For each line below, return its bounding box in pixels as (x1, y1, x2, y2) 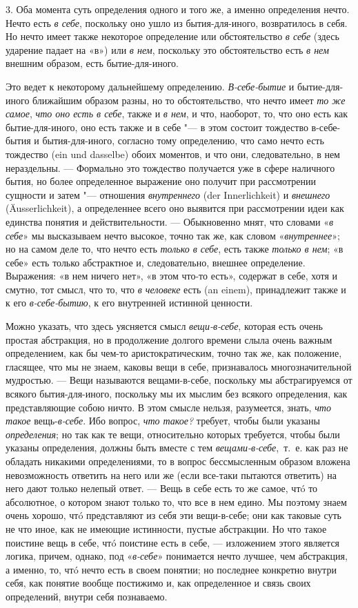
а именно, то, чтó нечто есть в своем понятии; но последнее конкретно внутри (6, 562, 337, 576)
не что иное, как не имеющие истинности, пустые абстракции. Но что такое (6, 521, 327, 536)
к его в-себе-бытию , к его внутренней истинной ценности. (6, 295, 253, 310)
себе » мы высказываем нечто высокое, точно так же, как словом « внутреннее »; (6, 228, 340, 242)
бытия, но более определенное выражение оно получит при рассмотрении (6, 174, 316, 188)
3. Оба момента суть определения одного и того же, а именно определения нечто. (6, 2, 350, 16)
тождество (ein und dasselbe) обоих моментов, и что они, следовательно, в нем (6, 146, 340, 161)
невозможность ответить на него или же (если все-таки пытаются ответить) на (6, 467, 337, 482)
